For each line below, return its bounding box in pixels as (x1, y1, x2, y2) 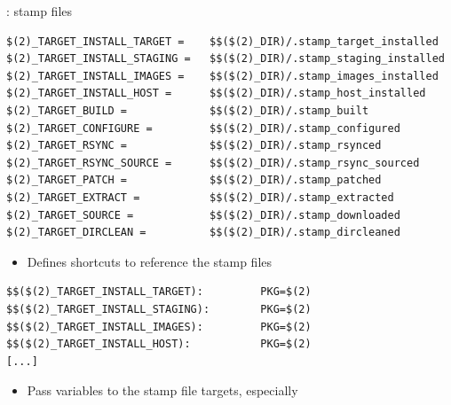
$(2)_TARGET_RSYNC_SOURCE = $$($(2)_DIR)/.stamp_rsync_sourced (6, 156, 420, 169)
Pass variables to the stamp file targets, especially (27, 381, 298, 400)
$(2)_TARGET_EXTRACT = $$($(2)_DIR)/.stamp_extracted (6, 191, 394, 204)
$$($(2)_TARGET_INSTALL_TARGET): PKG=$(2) (6, 285, 312, 299)
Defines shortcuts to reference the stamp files (27, 252, 273, 270)
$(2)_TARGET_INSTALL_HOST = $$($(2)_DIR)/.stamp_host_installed (6, 87, 426, 100)
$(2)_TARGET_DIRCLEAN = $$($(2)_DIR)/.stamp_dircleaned (6, 226, 400, 239)
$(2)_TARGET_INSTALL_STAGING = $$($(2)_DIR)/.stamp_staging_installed (6, 52, 445, 66)
